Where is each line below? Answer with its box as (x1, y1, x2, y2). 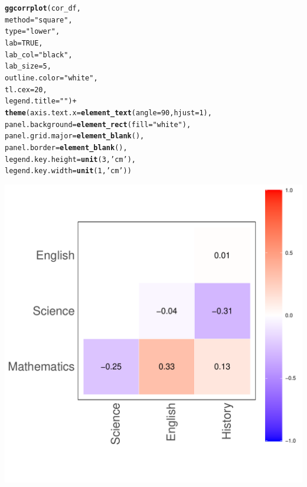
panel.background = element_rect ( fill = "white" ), (5, 120, 191, 129)
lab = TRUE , (5, 38, 43, 47)
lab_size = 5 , (5, 62, 51, 71)
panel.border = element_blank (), (5, 143, 128, 152)
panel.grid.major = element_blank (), (5, 132, 145, 141)
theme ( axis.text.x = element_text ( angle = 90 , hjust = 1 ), (5, 108, 212, 117)
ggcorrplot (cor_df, (5, 4, 81, 12)
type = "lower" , (5, 27, 60, 36)
